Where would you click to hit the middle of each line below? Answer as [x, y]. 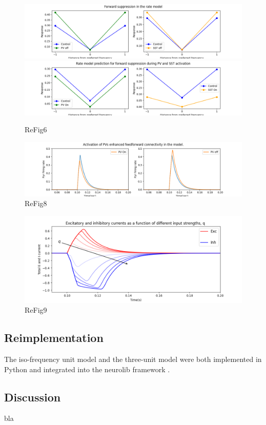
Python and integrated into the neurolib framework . [87, 369]
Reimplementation [54, 338]
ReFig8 [36, 203]
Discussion [33, 397]
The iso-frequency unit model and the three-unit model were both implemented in [133, 359]
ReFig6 [36, 129]
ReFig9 [36, 310]
